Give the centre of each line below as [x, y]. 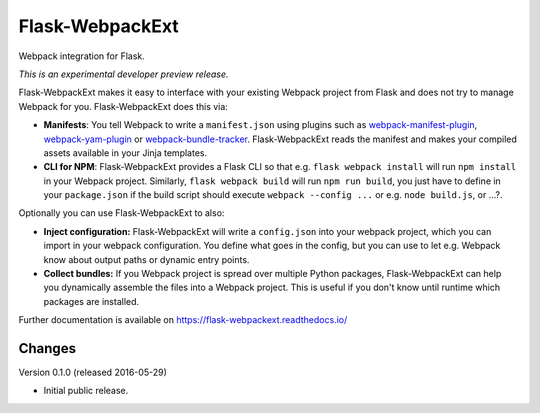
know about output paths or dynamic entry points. [146, 259]
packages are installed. [91, 301]
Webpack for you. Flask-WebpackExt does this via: [123, 106]
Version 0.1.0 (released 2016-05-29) [92, 372]
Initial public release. [86, 391]
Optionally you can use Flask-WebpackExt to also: [121, 213]
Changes [47, 348]
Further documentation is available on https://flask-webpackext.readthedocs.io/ [183, 320]
